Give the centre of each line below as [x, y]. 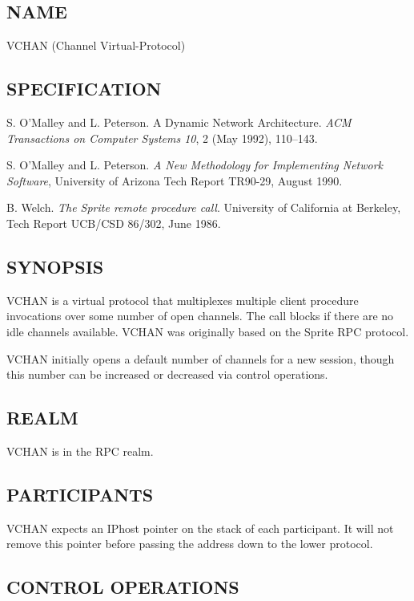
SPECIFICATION [84, 89]
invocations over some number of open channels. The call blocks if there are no [200, 316]
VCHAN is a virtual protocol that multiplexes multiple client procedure [183, 300]
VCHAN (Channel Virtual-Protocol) [96, 45]
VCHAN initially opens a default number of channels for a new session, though [201, 358]
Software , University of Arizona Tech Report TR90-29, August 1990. [175, 180]
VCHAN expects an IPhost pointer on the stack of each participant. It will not [200, 528]
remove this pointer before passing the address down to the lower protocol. [190, 544]
